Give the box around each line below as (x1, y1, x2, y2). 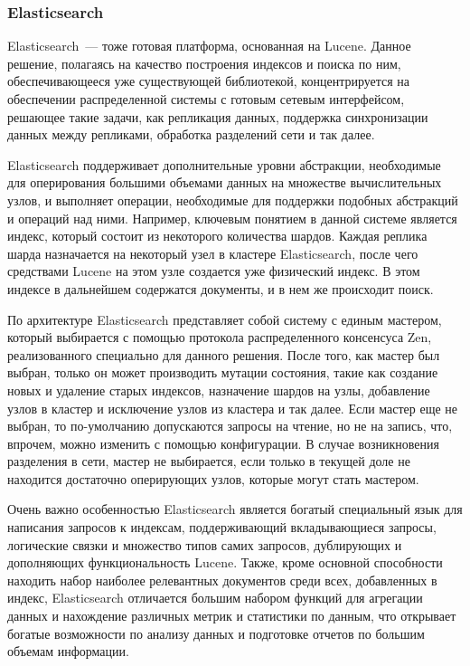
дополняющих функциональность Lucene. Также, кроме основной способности (7, 553, 443, 572)
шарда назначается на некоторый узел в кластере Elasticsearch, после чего (7, 243, 418, 262)
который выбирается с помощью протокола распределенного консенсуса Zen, (7, 328, 432, 347)
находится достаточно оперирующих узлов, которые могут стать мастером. (7, 469, 419, 488)
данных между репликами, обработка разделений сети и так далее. (7, 125, 375, 144)
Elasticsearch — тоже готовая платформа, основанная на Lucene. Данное (7, 36, 411, 55)
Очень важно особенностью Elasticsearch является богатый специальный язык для (7, 499, 463, 519)
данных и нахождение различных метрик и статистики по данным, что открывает (7, 606, 456, 625)
